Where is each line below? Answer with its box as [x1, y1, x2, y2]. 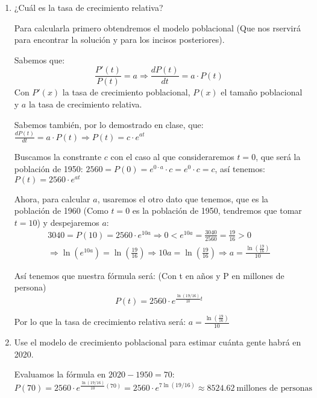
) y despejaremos [37, 216, 99, 228]
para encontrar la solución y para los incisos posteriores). [14, 33, 225, 46]
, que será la [256, 150, 301, 163]
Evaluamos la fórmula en [14, 368, 106, 380]
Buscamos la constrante [14, 150, 102, 163]
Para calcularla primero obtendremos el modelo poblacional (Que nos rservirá [14, 21, 301, 34]
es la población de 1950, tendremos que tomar [132, 204, 302, 217]
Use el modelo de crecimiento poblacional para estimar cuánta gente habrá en [14, 336, 301, 348]
